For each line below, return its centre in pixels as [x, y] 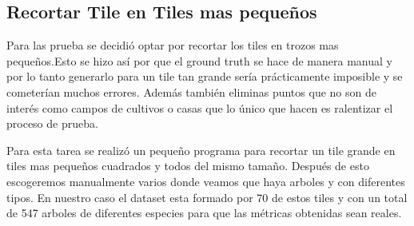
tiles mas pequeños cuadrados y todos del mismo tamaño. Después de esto [188, 166]
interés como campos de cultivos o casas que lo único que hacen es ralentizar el [200, 107]
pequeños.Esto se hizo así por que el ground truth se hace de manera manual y [199, 60]
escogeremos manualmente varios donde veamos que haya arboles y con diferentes [206, 181]
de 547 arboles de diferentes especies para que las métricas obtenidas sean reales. [204, 213]
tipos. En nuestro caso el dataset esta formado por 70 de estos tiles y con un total [207, 197]
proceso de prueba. [52, 123]
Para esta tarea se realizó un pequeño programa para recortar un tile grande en [201, 150]
